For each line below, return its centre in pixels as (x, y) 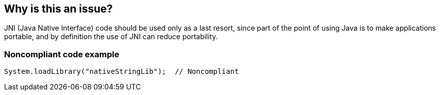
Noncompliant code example (62, 54)
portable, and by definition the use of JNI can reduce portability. (111, 37)
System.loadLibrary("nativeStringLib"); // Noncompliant (122, 72)
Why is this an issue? (58, 9)
